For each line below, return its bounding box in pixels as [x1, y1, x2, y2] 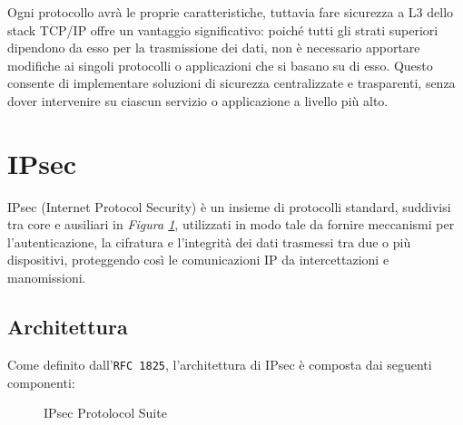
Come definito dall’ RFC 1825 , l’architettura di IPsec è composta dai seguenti [7, 354, 432, 373]
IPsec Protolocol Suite [44, 403, 167, 422]
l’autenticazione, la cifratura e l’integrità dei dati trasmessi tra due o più [7, 232, 411, 251]
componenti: [7, 372, 75, 391]
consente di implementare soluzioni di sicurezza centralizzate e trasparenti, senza [7, 73, 456, 92]
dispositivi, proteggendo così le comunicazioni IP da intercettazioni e [7, 250, 389, 269]
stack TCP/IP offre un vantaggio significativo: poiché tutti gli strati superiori [7, 20, 438, 39]
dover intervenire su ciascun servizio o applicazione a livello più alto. [7, 91, 389, 110]
